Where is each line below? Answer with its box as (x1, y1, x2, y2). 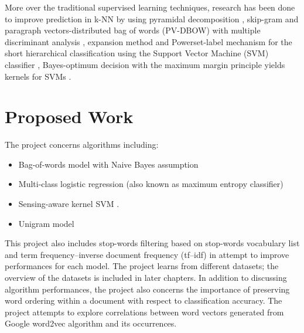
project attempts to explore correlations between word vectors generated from (5, 305, 284, 318)
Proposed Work (5, 104, 134, 128)
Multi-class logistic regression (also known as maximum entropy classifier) (18, 178, 283, 190)
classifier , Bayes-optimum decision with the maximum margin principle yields (5, 58, 285, 70)
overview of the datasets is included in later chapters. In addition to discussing (5, 271, 287, 284)
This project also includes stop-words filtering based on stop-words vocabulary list (5, 237, 300, 249)
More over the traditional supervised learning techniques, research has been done (5, 1, 295, 13)
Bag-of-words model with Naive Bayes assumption (18, 158, 199, 170)
